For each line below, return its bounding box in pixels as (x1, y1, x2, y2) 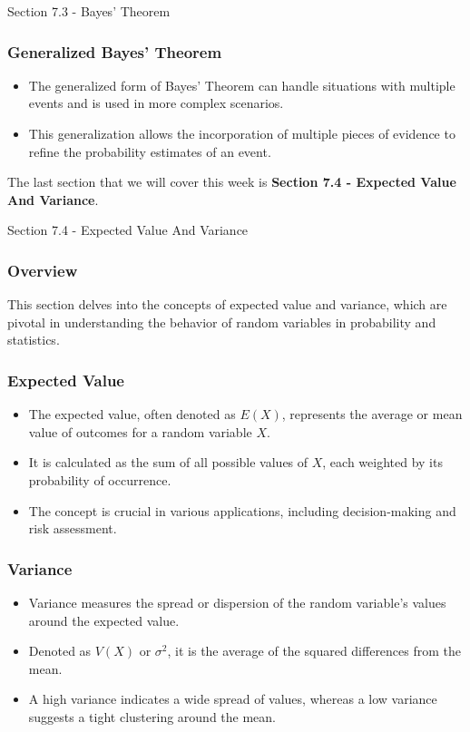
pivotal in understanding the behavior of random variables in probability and (7, 312, 436, 331)
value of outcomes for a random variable (28, 422, 252, 441)
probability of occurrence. (28, 470, 171, 489)
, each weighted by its (322, 453, 443, 472)
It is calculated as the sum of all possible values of (28, 453, 308, 472)
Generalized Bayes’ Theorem (7, 40, 222, 63)
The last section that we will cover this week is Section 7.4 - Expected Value (7, 172, 456, 191)
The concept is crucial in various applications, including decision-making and (28, 501, 456, 520)
